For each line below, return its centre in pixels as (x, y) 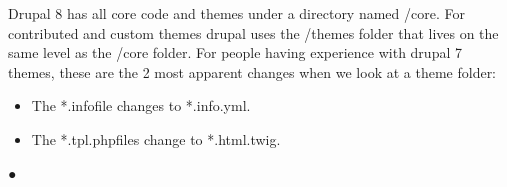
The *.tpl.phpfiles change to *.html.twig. (156, 138)
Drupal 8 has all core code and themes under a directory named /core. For (236, 13)
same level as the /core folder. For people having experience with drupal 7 (235, 52)
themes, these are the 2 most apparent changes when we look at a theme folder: (252, 71)
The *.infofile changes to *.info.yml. (141, 105)
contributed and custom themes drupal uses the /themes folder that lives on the (253, 32)
